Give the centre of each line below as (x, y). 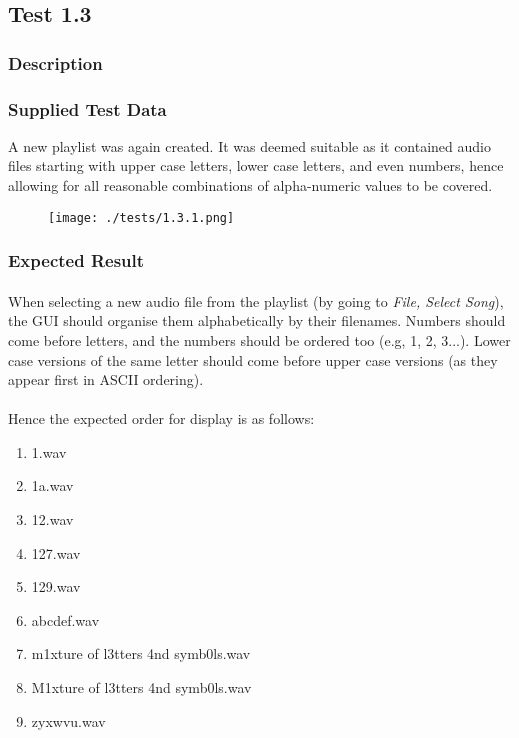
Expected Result (76, 260)
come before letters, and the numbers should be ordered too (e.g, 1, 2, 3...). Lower (259, 339)
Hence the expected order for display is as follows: (161, 418)
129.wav (56, 586)
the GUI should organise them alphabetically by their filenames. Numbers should (257, 320)
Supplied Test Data (87, 108)
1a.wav (52, 485)
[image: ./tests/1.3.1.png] (141, 217)
